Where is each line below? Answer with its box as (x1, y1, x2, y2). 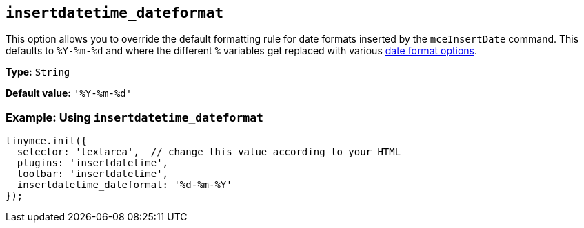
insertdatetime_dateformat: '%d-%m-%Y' (17, 179, 232, 191)
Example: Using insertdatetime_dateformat (6, 110, 263, 124)
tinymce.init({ (6, 135, 88, 147)
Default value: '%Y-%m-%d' (6, 87, 132, 100)
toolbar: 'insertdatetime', (17, 168, 169, 180)
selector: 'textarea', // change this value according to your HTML (17, 146, 401, 158)
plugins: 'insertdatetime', (17, 157, 169, 169)
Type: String (6, 66, 70, 78)
